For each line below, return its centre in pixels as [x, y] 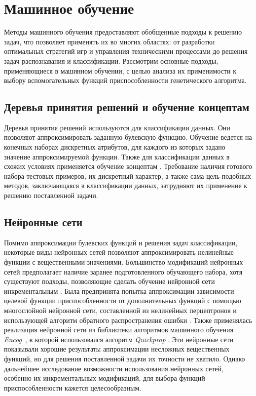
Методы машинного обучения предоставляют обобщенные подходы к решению [123, 32]
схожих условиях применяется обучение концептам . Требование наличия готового [128, 166]
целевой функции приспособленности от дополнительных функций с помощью [123, 300]
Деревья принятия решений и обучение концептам [127, 107]
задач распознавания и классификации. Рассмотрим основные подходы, [111, 60]
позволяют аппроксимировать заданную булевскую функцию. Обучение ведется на [128, 137]
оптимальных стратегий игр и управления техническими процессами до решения [126, 51]
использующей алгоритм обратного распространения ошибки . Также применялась [128, 320]
